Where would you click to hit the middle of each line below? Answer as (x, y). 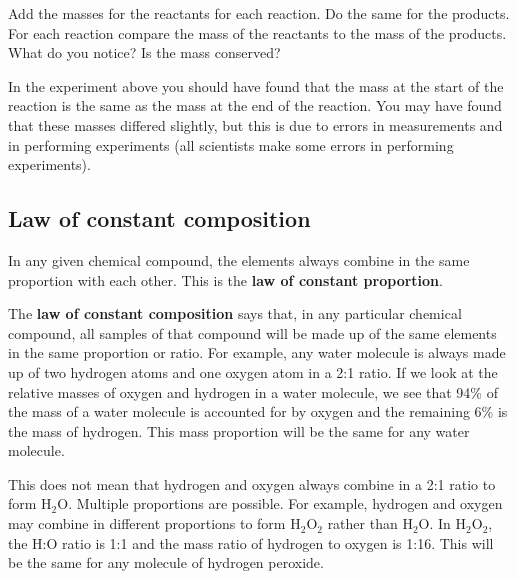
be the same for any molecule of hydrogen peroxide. (166, 562)
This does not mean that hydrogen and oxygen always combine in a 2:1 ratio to (252, 483)
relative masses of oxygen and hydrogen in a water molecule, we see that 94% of (253, 391)
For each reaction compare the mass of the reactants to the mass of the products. (257, 32)
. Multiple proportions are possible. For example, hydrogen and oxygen (285, 503)
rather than (362, 523)
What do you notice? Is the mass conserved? (144, 52)
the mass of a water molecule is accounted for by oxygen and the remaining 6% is (258, 411)
